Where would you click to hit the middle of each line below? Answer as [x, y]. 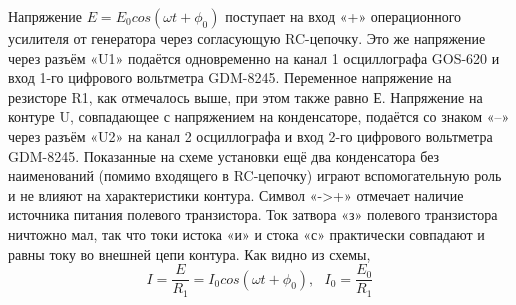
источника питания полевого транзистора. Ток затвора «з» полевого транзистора [253, 214]
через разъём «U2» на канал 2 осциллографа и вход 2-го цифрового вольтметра [250, 135]
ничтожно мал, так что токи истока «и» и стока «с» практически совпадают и [246, 233]
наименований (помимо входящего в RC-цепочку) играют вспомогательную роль [255, 175]
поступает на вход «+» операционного [343, 16]
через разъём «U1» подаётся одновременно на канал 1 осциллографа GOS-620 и [254, 57]
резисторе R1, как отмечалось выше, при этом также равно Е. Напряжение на [245, 96]
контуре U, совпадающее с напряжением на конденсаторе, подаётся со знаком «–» [259, 116]
